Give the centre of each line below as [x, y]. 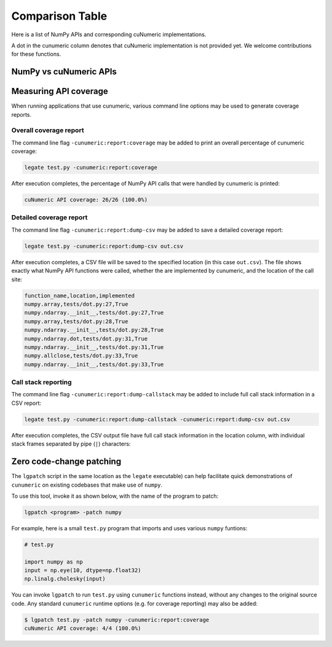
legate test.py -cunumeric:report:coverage [91, 168]
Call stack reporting [41, 382]
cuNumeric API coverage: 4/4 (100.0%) [83, 629]
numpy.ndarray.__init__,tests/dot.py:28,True [94, 330]
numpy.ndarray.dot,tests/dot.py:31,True [86, 339]
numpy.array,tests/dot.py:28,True [76, 321]
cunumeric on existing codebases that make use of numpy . [87, 485]
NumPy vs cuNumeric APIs [64, 72]
